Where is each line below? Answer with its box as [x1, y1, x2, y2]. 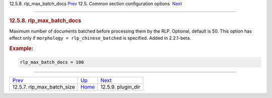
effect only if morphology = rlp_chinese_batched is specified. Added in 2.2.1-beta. [9, 35, 191, 41]
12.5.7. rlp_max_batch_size [12, 83, 75, 90]
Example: [9, 45, 34, 52]
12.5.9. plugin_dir [100, 83, 141, 90]
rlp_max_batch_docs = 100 [20, 59, 84, 65]
